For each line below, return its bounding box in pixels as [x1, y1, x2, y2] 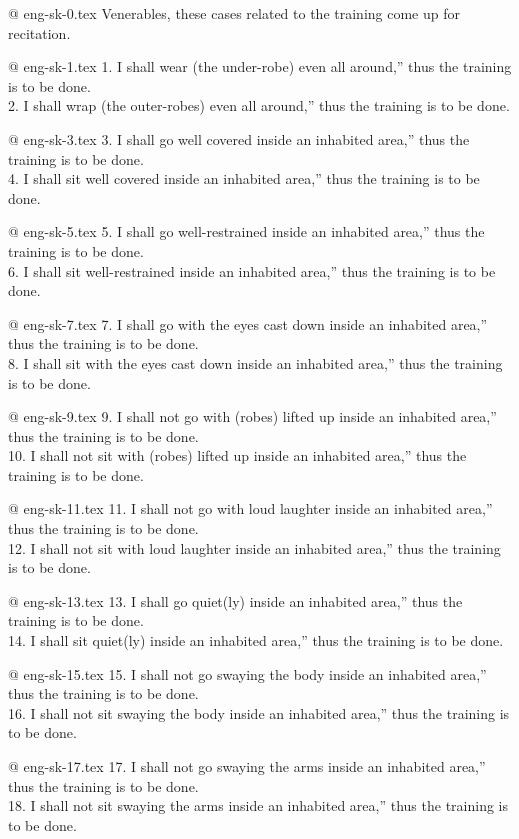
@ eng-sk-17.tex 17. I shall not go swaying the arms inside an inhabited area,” [8, 756, 486, 776]
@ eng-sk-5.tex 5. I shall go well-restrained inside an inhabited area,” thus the [8, 221, 485, 242]
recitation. [8, 22, 71, 43]
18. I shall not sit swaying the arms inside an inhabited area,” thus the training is [8, 795, 508, 816]
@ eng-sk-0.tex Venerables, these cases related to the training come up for [8, 3, 460, 23]
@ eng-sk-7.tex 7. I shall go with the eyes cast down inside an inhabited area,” [8, 313, 488, 334]
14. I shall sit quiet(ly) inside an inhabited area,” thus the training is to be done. [8, 630, 504, 651]
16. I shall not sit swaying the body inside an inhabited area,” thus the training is [8, 702, 510, 723]
